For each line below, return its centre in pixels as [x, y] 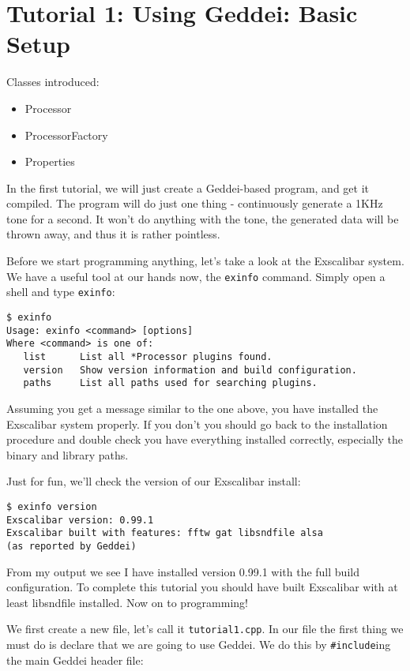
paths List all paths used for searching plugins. [170, 383]
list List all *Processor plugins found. [148, 356]
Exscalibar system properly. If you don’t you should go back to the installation [197, 424]
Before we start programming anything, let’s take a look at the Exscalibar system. [205, 261]
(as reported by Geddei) [71, 546]
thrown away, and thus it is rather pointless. [113, 234]
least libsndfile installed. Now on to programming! [127, 602]
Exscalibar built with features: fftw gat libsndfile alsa [165, 533]
